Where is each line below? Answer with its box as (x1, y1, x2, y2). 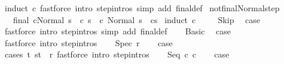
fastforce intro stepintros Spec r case (4, 36, 173, 49)
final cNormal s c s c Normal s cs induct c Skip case (13, 13, 261, 25)
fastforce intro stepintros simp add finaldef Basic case (4, 25, 231, 37)
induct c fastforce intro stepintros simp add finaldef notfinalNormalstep (4, 2, 280, 14)
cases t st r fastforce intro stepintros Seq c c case (4, 48, 230, 60)
